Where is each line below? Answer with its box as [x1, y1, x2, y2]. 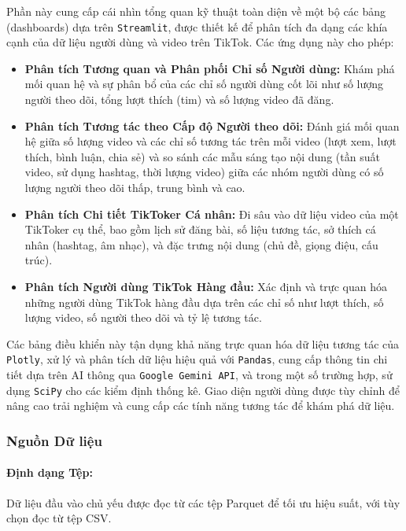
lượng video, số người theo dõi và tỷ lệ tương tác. [24, 309, 262, 326]
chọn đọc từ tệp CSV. [6, 510, 112, 526]
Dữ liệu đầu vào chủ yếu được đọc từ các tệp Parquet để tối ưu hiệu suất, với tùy [6, 494, 400, 511]
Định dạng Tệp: [6, 464, 93, 481]
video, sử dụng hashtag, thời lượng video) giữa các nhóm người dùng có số [24, 164, 384, 180]
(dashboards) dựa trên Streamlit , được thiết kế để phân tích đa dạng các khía [6, 18, 388, 35]
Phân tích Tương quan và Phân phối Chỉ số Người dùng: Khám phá [24, 60, 395, 76]
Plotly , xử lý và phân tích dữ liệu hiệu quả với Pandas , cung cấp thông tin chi [6, 351, 388, 367]
